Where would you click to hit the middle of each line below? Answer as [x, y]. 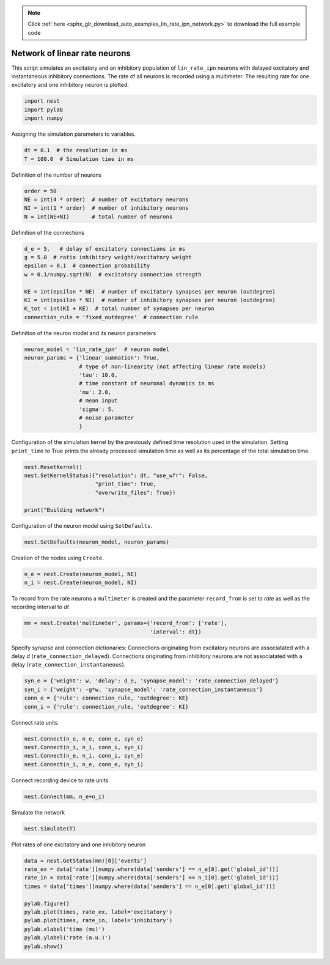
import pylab [44, 109]
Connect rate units [35, 722]
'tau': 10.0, [98, 375]
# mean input [98, 401]
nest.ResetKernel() [53, 467]
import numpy [44, 118]
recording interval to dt [40, 607]
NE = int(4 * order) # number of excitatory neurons [106, 199]
